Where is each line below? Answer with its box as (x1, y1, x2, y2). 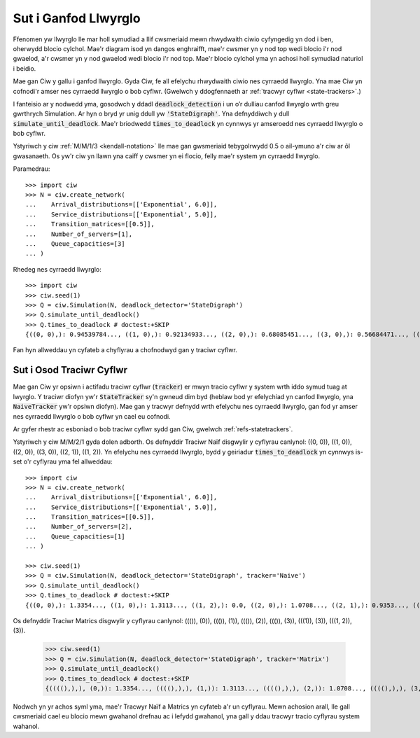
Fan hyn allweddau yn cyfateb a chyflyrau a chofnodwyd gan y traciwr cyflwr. (13, 346, 237, 354)
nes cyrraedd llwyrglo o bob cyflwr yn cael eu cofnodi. (13, 412, 171, 420)
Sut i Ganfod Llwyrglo (13, 11, 141, 26)
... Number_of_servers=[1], (25, 230, 133, 238)
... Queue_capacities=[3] (25, 239, 125, 248)
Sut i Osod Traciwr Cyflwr (13, 364, 127, 376)
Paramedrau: (13, 165, 50, 173)
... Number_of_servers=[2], (25, 522, 133, 531)
